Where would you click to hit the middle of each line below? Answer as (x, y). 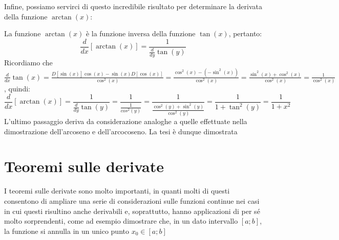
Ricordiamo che (28, 63)
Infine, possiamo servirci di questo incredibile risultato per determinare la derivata (133, 6)
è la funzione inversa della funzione (141, 33)
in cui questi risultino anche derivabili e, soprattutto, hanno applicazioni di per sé (132, 211)
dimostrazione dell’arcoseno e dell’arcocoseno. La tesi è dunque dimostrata (121, 131)
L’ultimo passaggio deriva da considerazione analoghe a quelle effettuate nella (126, 121)
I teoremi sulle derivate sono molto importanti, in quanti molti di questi (117, 191)
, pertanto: (245, 33)
